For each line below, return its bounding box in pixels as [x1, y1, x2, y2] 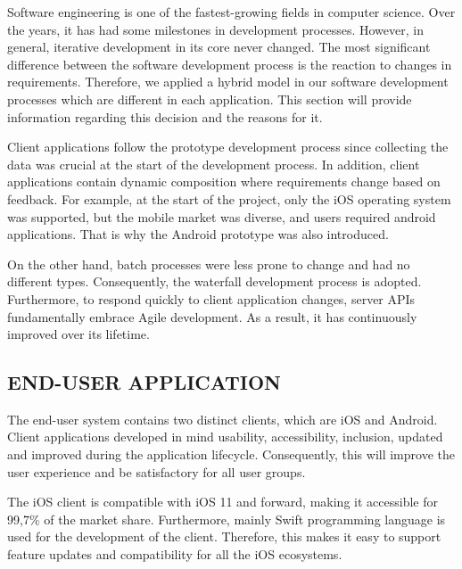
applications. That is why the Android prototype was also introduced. [7, 225, 389, 243]
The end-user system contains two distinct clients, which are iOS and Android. [7, 409, 438, 428]
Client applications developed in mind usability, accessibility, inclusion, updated [7, 427, 443, 446]
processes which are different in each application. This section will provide [7, 89, 412, 108]
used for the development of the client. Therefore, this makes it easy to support [7, 527, 441, 546]
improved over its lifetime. [7, 325, 150, 343]
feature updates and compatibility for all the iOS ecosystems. [7, 545, 342, 564]
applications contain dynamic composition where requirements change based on [7, 172, 441, 191]
